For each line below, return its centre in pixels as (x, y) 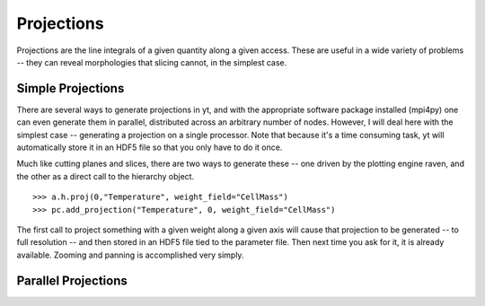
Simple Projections (71, 88)
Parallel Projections (72, 280)
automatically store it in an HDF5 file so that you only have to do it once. (150, 147)
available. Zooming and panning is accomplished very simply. (130, 255)
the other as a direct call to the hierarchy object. (106, 176)
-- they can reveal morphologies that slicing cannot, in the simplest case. (152, 62)
